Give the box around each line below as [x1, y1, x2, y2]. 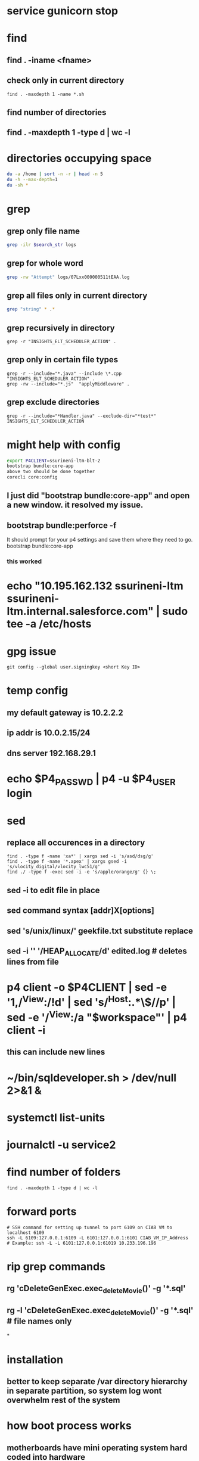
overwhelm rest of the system [7, 1395, 121, 1406]
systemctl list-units [7, 1111, 105, 1124]
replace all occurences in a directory [7, 838, 145, 848]
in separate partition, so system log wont [7, 1386, 162, 1396]
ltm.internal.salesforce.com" [7, 605, 154, 618]
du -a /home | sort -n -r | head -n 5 [7, 171, 103, 177]
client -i [7, 1024, 46, 1037]
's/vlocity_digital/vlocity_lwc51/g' [7, 864, 101, 870]
